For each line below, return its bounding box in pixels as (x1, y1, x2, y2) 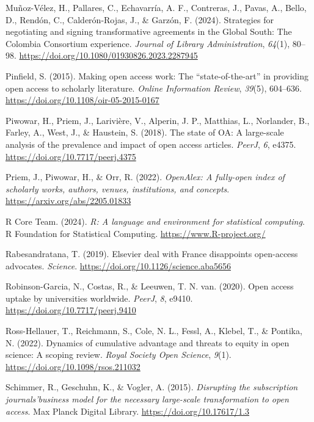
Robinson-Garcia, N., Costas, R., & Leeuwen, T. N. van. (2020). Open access (5, 280, 294, 293)
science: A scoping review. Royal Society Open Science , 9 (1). (5, 348, 232, 361)
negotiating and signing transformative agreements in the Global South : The (5, 25, 292, 38)
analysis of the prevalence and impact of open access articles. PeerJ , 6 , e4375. (5, 137, 296, 150)
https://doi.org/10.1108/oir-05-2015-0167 (5, 93, 159, 106)
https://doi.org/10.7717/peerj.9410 (5, 304, 136, 316)
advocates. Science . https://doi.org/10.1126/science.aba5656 (5, 259, 231, 272)
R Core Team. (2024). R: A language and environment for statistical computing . (5, 214, 305, 227)
